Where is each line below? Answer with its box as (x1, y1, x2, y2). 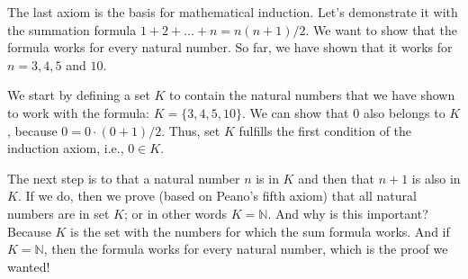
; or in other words (123, 203, 228, 222)
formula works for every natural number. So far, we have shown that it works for (7, 38, 453, 57)
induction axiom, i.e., (7, 139, 124, 157)
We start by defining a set (7, 85, 150, 104)
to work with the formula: (7, 103, 149, 121)
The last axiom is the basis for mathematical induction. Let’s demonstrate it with (7, 3, 458, 21)
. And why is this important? (267, 203, 428, 222)
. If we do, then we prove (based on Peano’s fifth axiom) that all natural (17, 186, 417, 205)
